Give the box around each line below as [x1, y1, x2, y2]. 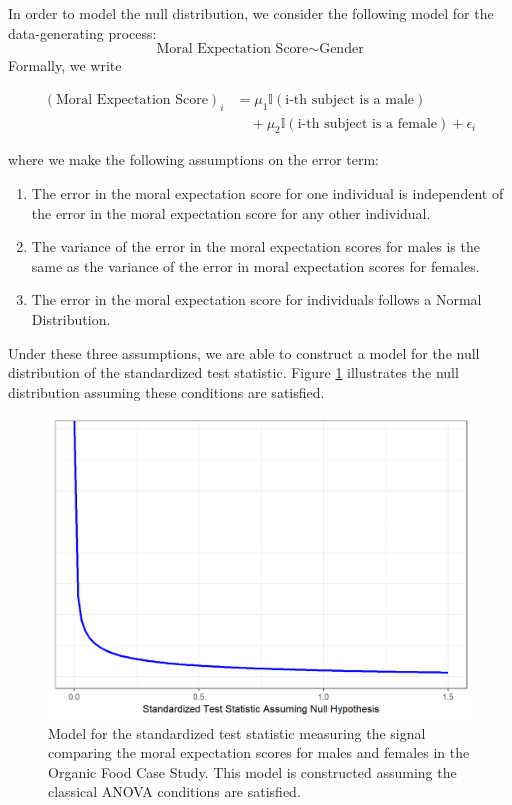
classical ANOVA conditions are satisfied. [48, 781, 301, 802]
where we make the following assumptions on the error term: [8, 149, 379, 170]
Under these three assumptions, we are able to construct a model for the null [8, 342, 480, 363]
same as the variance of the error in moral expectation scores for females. [31, 255, 480, 276]
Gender [319, 42, 364, 57]
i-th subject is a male [285, 92, 415, 107]
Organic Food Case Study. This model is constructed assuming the [48, 761, 457, 782]
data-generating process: [8, 22, 157, 43]
